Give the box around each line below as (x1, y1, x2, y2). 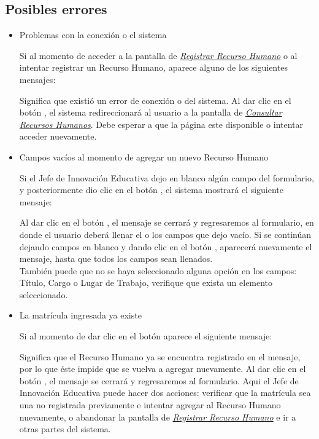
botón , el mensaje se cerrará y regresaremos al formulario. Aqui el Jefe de (19, 374, 299, 387)
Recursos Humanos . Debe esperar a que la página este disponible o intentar (19, 117, 304, 130)
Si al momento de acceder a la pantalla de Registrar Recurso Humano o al (19, 49, 298, 61)
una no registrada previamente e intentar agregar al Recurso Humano (19, 398, 281, 411)
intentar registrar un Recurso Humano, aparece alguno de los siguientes (19, 61, 288, 74)
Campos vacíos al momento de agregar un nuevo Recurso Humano (19, 150, 269, 163)
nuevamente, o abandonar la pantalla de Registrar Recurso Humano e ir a (19, 410, 296, 423)
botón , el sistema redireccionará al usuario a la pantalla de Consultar (19, 106, 282, 119)
